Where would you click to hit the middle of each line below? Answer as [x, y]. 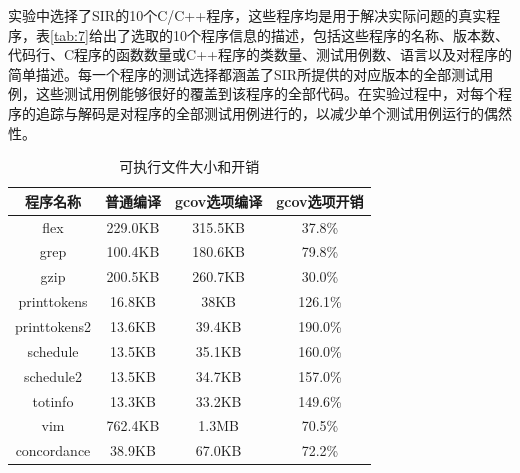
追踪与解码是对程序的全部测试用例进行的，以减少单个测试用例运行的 [259, 112]
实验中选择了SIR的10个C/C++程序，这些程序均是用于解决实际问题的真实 [247, 15]
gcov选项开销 [320, 200]
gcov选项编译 [218, 200]
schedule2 [52, 375]
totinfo [53, 400]
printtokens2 [53, 325]
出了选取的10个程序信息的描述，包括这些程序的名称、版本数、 [305, 34]
